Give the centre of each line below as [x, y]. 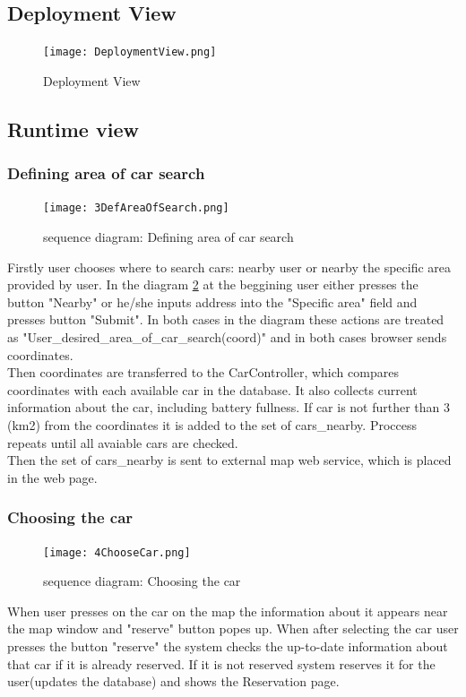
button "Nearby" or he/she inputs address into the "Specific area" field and [212, 301]
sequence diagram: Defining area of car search [168, 237]
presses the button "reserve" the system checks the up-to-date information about [228, 646]
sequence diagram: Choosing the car [142, 581]
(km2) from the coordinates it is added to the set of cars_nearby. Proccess [212, 425]
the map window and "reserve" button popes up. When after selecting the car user [233, 628]
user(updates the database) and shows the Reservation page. [173, 681]
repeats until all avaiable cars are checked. [123, 442]
